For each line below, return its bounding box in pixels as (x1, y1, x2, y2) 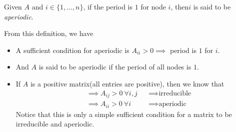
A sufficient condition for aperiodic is (15, 44, 129, 55)
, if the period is (83, 1, 133, 11)
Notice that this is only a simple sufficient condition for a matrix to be (15, 108, 232, 119)
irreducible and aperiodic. (15, 118, 94, 129)
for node (140, 1, 166, 11)
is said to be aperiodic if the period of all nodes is (38, 61, 191, 72)
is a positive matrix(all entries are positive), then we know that (30, 78, 224, 88)
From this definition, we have (4, 28, 93, 38)
